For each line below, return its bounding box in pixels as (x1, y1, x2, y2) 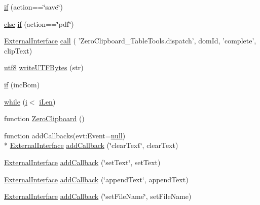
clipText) (4, 45, 32, 56)
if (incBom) (4, 79, 40, 89)
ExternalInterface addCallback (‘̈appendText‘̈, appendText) (4, 174, 189, 184)
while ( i (4, 96, 27, 107)
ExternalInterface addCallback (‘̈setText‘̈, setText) (4, 157, 161, 167)
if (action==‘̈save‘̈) (4, 2, 63, 12)
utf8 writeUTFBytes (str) (4, 62, 84, 73)
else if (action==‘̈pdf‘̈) (4, 18, 74, 29)
